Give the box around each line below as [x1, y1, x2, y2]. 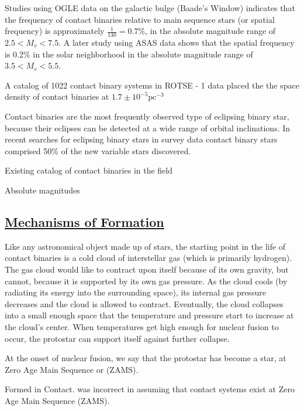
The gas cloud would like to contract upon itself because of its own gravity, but [5, 263, 289, 275]
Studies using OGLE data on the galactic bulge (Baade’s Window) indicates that [5, 2, 295, 13]
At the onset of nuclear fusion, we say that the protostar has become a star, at [5, 352, 286, 364]
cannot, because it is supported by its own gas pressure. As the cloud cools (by [5, 274, 288, 287]
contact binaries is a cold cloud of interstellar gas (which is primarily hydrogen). [5, 252, 292, 264]
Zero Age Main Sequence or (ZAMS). [5, 363, 139, 375]
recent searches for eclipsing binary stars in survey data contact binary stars [5, 133, 278, 145]
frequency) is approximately [5, 25, 105, 37]
